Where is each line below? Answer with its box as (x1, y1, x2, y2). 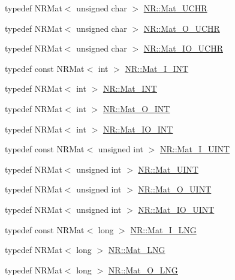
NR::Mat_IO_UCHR (143, 42, 223, 55)
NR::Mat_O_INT (103, 102, 170, 115)
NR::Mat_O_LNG (108, 263, 178, 276)
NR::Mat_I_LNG (130, 223, 197, 236)
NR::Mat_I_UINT (159, 143, 230, 155)
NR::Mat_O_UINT (138, 183, 212, 195)
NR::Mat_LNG (108, 243, 165, 256)
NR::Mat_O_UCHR (143, 22, 220, 34)
